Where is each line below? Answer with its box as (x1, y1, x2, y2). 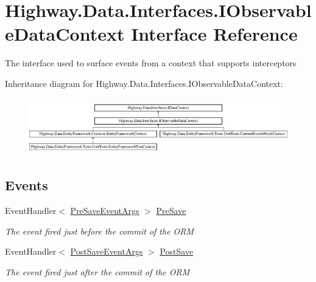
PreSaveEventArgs (70, 204, 139, 216)
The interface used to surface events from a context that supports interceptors (5, 57, 297, 69)
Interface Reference (131, 21, 298, 46)
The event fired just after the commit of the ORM (5, 265, 190, 278)
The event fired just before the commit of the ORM (5, 224, 194, 237)
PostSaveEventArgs (70, 245, 143, 258)
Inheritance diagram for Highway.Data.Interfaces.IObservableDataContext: (5, 77, 283, 89)
